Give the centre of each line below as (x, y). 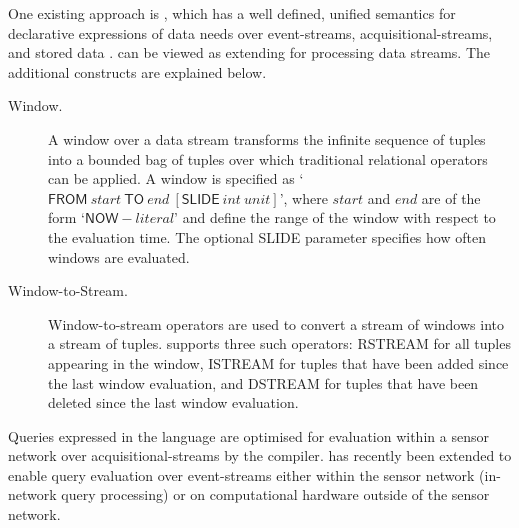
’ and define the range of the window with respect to (335, 217)
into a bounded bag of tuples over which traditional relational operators (268, 158)
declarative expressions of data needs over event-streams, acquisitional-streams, (250, 32)
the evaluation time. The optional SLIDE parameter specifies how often (267, 236)
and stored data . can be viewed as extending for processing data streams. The (249, 52)
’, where (303, 197)
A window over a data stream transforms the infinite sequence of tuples (267, 138)
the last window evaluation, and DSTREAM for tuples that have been (263, 382)
